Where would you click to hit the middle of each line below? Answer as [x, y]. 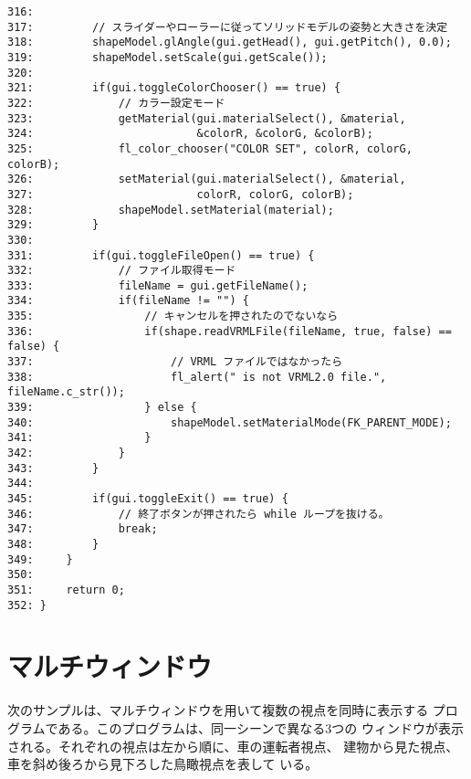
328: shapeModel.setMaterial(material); [171, 210]
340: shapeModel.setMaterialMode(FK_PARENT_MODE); [230, 422]
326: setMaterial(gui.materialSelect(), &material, [207, 179]
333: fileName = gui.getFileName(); [158, 285]
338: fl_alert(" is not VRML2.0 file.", [197, 377]
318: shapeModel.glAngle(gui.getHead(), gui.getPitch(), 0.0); [230, 42]
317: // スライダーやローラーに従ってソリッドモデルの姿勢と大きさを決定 [228, 27]
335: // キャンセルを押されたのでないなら [173, 316]
